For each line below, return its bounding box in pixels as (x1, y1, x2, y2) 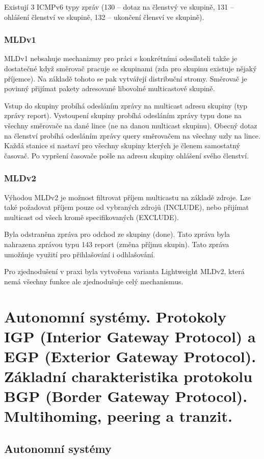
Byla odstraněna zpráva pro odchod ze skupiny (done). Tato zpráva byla (4, 229, 230, 239)
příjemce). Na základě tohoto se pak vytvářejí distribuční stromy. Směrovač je (4, 73, 247, 84)
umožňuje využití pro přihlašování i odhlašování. (4, 249, 155, 259)
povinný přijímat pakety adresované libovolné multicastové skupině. (4, 83, 215, 94)
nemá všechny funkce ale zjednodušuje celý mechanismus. (4, 276, 183, 286)
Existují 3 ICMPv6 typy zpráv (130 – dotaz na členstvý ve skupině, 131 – (4, 2, 234, 12)
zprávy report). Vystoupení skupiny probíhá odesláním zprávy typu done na (4, 110, 242, 121)
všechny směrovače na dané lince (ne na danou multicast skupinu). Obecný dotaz (4, 120, 257, 130)
